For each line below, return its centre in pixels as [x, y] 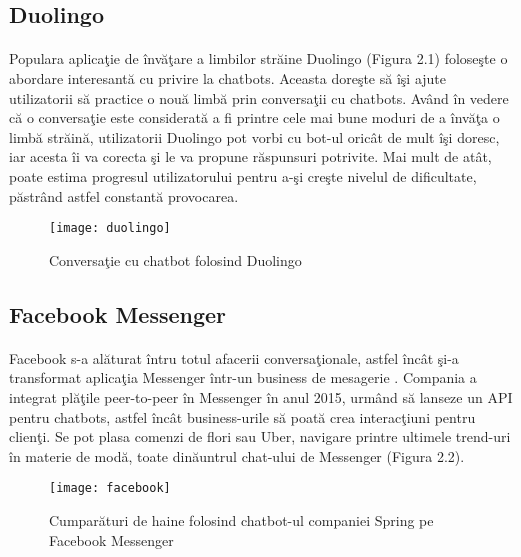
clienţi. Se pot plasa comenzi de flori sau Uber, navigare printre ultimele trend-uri [260, 436]
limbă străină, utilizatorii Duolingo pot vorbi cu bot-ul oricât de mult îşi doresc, [254, 136]
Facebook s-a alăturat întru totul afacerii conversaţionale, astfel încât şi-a [234, 357]
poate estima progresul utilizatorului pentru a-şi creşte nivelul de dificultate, [243, 175]
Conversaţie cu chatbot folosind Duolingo [175, 259]
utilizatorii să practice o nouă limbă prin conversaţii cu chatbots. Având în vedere [259, 97]
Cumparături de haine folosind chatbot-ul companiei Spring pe [241, 519]
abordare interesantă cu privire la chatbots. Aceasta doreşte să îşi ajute [228, 77]
